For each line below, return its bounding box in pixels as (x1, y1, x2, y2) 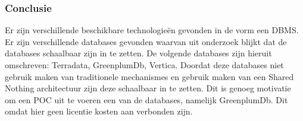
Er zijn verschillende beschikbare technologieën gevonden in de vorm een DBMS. (5, 24, 299, 36)
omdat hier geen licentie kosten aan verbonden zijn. (5, 105, 193, 117)
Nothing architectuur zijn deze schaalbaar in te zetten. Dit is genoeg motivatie (5, 82, 291, 94)
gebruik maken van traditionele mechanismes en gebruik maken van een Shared (5, 70, 294, 82)
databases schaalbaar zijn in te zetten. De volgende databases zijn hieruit (5, 47, 272, 59)
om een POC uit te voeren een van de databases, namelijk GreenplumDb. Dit (5, 93, 288, 106)
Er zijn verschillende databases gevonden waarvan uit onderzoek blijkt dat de (5, 35, 287, 47)
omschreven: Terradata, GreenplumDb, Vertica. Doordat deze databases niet (5, 59, 284, 71)
